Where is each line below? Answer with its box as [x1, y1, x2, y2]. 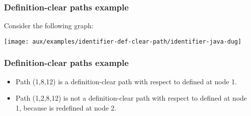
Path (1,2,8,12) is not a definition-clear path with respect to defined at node [15, 93, 247, 103]
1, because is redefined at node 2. [15, 102, 116, 113]
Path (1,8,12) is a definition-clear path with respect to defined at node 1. [15, 76, 237, 86]
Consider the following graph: [4, 20, 94, 31]
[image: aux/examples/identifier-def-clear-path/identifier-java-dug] [4, 38, 242, 45]
